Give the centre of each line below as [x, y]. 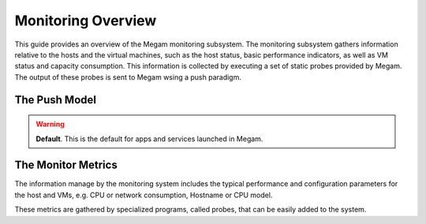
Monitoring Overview [86, 21]
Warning [50, 124]
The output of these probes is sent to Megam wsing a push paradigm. [128, 77]
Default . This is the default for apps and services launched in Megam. [149, 139]
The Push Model [55, 100]
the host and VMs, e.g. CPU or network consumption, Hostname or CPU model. [144, 195]
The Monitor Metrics [66, 165]
